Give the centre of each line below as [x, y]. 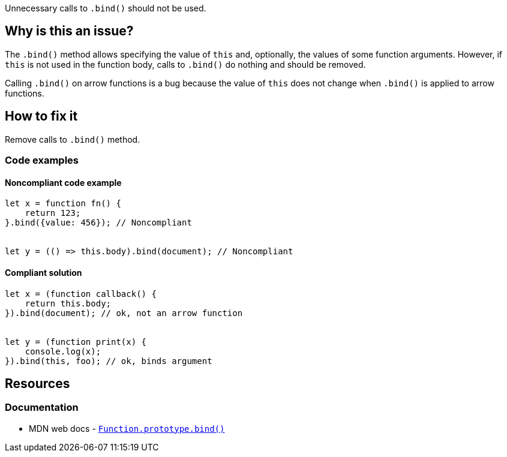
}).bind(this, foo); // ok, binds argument [109, 361]
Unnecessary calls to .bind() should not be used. [106, 8]
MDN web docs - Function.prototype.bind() [127, 428]
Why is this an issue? [69, 31]
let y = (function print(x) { [76, 342]
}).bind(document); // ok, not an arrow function [124, 313]
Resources [37, 383]
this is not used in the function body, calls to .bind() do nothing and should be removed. [185, 64]
